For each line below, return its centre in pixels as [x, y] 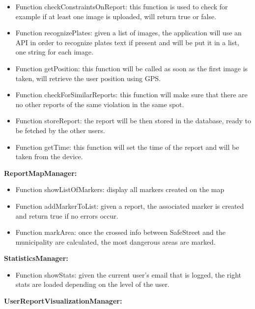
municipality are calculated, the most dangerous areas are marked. [115, 241]
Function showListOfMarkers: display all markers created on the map [120, 189]
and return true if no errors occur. [67, 215]
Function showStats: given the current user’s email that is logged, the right [128, 274]
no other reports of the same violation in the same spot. [100, 104]
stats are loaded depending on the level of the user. [92, 284]
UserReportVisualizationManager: [63, 301]
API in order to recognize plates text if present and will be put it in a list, [127, 42]
